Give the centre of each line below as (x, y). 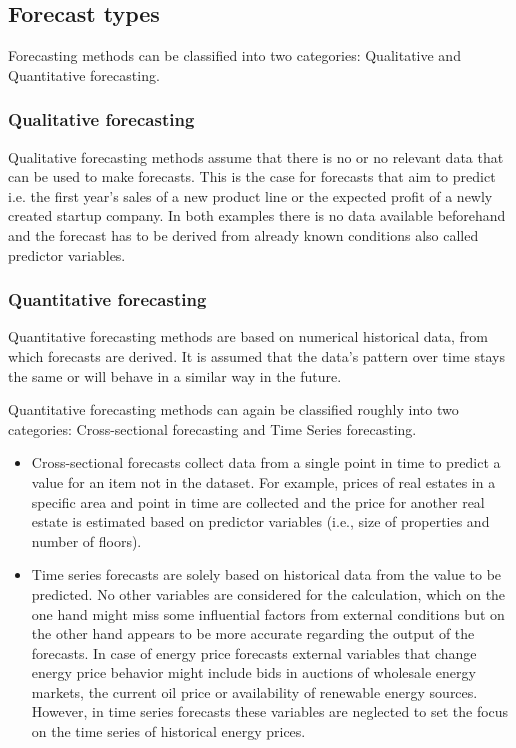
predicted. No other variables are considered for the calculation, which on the (268, 593)
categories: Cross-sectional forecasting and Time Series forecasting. (212, 428)
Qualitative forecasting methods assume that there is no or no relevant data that (256, 156)
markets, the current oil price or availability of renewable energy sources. (254, 691)
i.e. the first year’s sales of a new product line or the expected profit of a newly (250, 195)
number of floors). (86, 540)
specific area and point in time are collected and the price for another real (258, 501)
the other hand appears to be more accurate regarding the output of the (253, 633)
